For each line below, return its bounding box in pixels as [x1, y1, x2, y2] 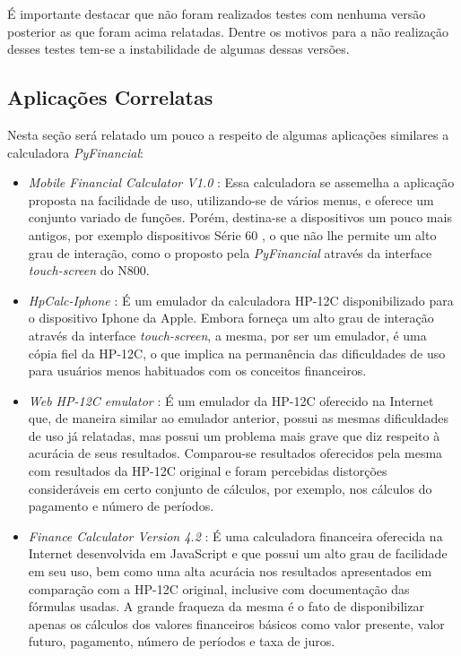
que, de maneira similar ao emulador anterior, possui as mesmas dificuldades [28, 409, 448, 427]
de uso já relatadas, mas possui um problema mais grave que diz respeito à [28, 426, 440, 445]
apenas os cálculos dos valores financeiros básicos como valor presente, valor [28, 614, 445, 633]
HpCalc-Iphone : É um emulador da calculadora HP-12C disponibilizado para [28, 290, 454, 309]
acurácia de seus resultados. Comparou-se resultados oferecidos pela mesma [28, 444, 443, 462]
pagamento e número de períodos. [28, 496, 214, 515]
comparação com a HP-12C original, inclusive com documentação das [28, 579, 410, 598]
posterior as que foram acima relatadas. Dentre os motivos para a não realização [7, 22, 448, 40]
